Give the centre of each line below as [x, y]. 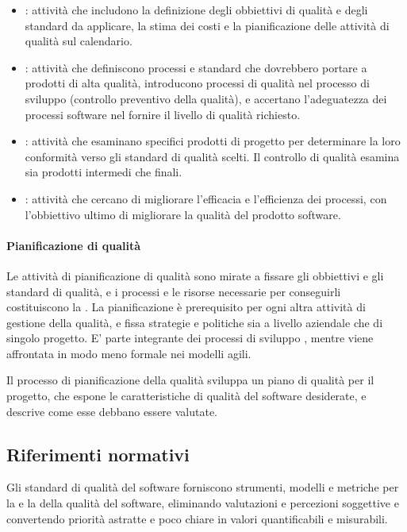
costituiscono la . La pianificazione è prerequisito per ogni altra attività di [186, 307]
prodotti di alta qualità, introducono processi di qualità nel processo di [197, 83]
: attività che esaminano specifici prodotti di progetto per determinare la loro [213, 141]
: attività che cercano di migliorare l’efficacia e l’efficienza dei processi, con [206, 198]
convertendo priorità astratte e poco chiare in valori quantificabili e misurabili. [197, 518]
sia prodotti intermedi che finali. [104, 172]
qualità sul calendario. [79, 41]
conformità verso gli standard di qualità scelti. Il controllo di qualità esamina [212, 156]
